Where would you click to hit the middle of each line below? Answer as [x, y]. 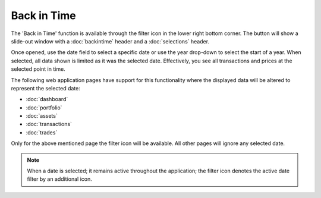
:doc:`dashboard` [47, 99]
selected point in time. [38, 69]
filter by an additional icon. [59, 179]
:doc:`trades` [42, 132]
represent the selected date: [45, 88]
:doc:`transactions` [49, 124]
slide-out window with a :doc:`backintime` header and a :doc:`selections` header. [110, 41]
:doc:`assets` [42, 116]
